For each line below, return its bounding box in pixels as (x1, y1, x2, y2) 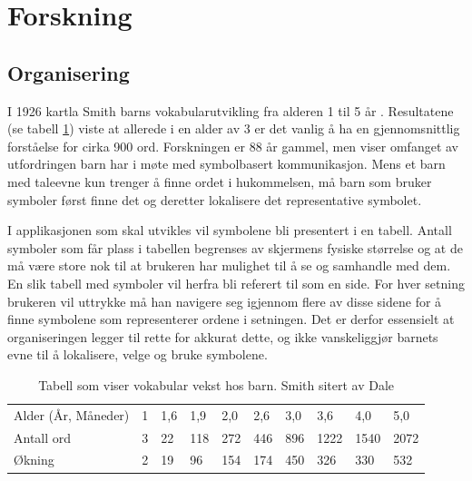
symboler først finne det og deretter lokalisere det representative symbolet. (7, 190, 422, 209)
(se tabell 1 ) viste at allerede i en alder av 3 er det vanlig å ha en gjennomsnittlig (7, 119, 460, 138)
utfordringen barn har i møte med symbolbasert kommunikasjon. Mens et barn (7, 154, 446, 173)
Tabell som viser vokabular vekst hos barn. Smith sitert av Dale (38, 375, 395, 394)
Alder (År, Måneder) (14, 405, 130, 424)
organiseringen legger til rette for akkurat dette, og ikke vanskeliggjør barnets (7, 327, 438, 346)
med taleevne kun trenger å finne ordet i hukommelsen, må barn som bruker (7, 172, 432, 191)
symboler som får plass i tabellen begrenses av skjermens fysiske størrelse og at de (7, 238, 463, 257)
